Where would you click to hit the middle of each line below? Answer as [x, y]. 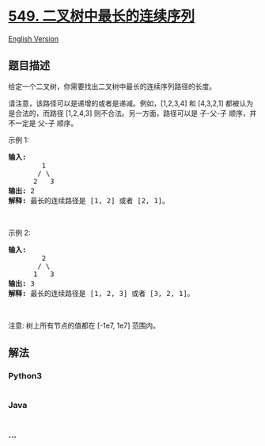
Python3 [25, 376]
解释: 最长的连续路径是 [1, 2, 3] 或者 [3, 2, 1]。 [101, 293]
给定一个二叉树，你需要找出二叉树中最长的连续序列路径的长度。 [112, 86]
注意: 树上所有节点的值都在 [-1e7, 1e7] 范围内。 [84, 325]
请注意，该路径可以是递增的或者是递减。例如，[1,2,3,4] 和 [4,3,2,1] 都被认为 [131, 103]
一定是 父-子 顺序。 [46, 123]
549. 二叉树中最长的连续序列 [102, 16]
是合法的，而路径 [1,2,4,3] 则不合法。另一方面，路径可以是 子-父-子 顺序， [129, 113]
